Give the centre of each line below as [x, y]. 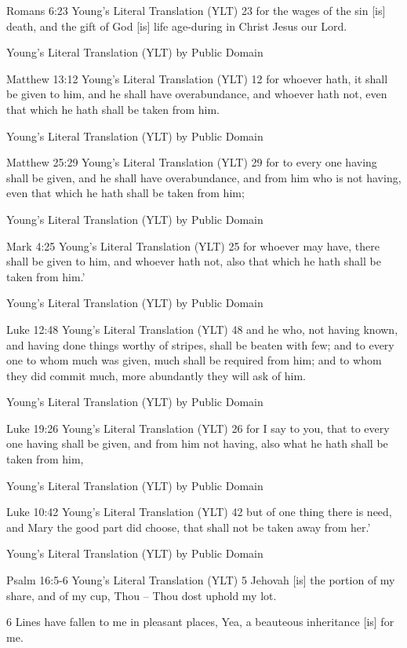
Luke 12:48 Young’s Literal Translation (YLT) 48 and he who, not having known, [202, 329]
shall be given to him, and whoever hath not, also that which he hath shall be [194, 261]
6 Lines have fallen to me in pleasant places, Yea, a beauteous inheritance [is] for [200, 622]
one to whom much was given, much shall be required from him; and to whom [194, 360]
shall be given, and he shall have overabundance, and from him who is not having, [204, 177]
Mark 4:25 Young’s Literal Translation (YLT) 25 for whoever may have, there [193, 245]
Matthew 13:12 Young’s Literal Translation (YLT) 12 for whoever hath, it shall [197, 78]
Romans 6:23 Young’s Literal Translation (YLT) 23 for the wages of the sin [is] [196, 10]
